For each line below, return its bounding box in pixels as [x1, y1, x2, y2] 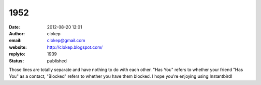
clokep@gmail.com [47, 38, 86, 43]
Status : [9, 58, 24, 64]
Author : [9, 30, 25, 36]
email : [9, 38, 22, 43]
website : [9, 44, 27, 50]
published [47, 58, 67, 64]
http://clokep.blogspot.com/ [47, 44, 103, 50]
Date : [9, 24, 20, 30]
